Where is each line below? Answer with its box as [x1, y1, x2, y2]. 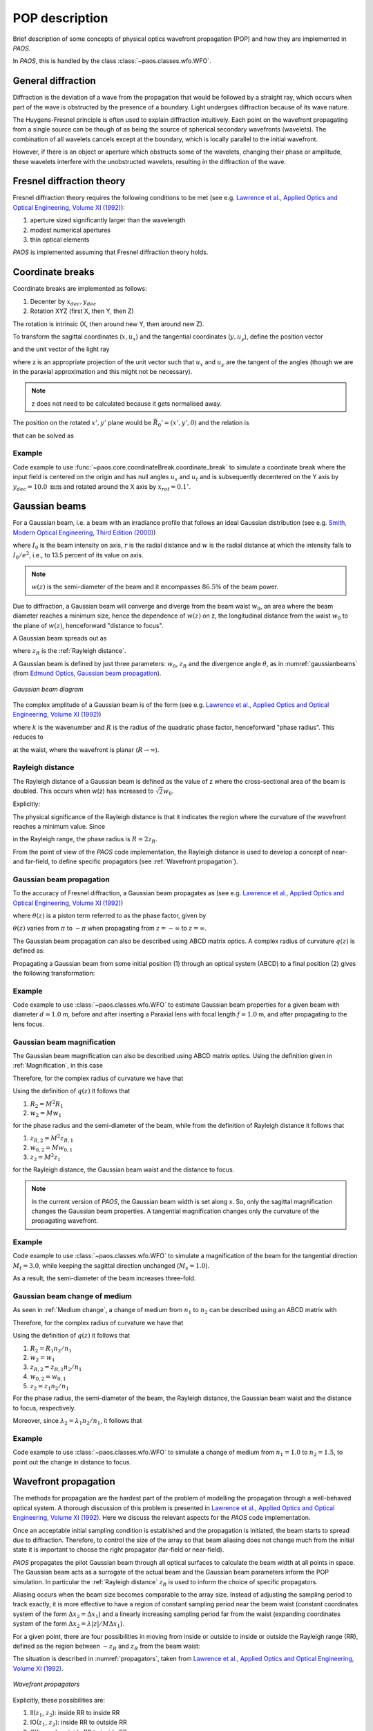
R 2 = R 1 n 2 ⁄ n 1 [30, 1344, 73, 1354]
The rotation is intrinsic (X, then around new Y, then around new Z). [12, 319, 204, 328]
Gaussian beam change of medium [12, 1291, 133, 1301]
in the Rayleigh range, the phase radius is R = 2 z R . [12, 835, 158, 845]
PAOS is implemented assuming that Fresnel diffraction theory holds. [12, 248, 209, 256]
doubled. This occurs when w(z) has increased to [12, 787, 154, 796]
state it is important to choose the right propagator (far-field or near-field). [12, 1545, 224, 1554]
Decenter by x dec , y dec [30, 297, 97, 307]
